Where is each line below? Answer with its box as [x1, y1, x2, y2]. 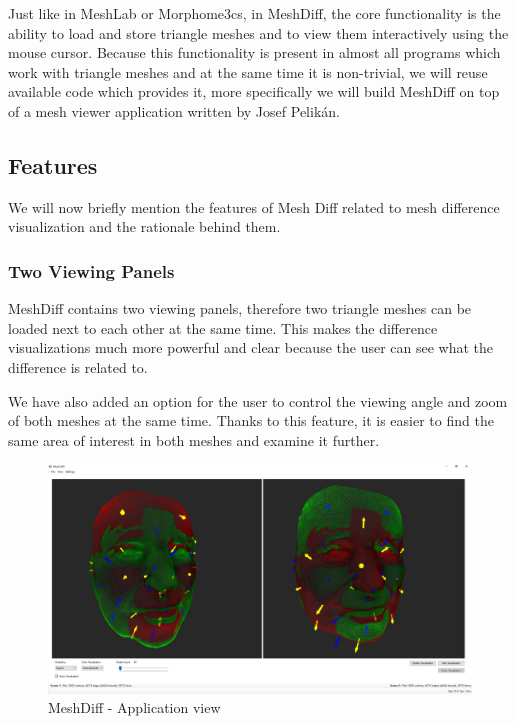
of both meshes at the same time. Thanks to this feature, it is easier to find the [8, 410, 494, 431]
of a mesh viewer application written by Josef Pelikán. [8, 100, 340, 121]
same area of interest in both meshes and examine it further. [8, 429, 380, 450]
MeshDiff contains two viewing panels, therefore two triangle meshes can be [8, 298, 472, 319]
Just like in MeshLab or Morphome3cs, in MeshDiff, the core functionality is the [8, 3, 501, 23]
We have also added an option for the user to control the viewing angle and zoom [8, 390, 508, 411]
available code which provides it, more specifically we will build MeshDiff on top [8, 81, 500, 102]
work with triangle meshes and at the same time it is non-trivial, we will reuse [8, 61, 488, 82]
